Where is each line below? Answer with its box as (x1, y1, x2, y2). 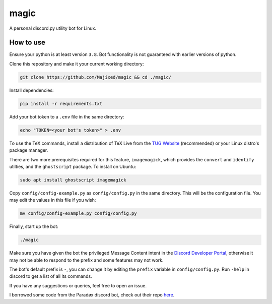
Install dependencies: (9, 87, 54, 93)
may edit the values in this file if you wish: (9, 197, 96, 203)
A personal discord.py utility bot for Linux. (9, 25, 97, 31)
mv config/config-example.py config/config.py (20, 211, 137, 216)
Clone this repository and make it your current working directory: (9, 60, 144, 67)
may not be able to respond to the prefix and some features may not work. (9, 257, 164, 263)
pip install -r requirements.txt (20, 101, 103, 106)
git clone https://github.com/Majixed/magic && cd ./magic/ (20, 74, 172, 80)
